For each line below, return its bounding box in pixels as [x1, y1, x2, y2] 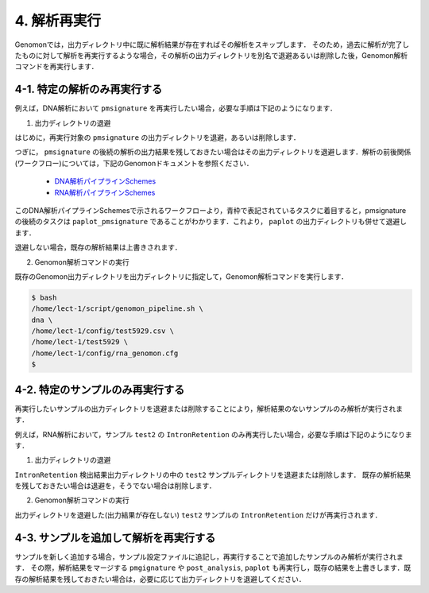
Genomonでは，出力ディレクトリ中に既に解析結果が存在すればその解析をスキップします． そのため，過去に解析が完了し [14, 40, 409, 49]
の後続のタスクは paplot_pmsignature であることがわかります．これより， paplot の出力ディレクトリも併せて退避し [14, 217, 408, 227]
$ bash [31, 293, 57, 302]
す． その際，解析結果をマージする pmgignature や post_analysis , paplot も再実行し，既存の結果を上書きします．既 [14, 563, 412, 572]
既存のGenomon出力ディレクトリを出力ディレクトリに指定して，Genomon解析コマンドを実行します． [14, 271, 349, 281]
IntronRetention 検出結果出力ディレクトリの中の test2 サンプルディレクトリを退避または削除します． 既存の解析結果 [14, 470, 412, 479]
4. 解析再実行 [14, 12, 102, 29]
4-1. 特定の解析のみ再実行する [14, 83, 163, 96]
